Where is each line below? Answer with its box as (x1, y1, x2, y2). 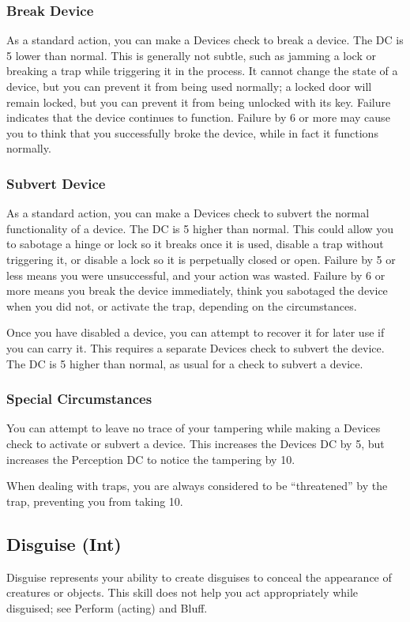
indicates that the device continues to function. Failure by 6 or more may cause (6, 109, 390, 126)
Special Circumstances (6, 389, 152, 409)
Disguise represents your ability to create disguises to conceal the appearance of (6, 568, 392, 585)
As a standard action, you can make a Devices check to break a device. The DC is (6, 32, 404, 48)
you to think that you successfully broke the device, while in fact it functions (6, 124, 378, 141)
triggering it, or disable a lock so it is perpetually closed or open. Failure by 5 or (6, 251, 396, 267)
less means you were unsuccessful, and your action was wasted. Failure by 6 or (6, 266, 386, 283)
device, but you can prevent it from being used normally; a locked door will (6, 78, 372, 94)
